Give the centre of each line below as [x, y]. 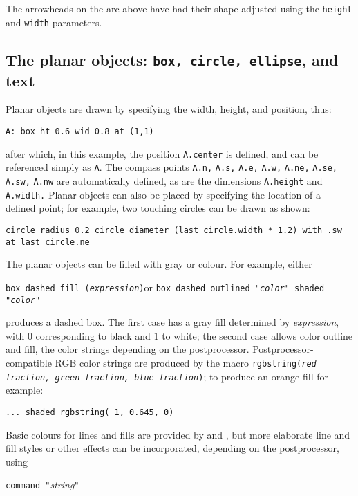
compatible [29, 362]
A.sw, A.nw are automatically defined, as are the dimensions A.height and [164, 181]
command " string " [43, 485]
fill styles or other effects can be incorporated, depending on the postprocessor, [172, 448]
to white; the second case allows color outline [257, 335]
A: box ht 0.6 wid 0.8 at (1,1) [80, 132]
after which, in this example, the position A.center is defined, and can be [162, 153]
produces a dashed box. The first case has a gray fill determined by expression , [172, 322]
